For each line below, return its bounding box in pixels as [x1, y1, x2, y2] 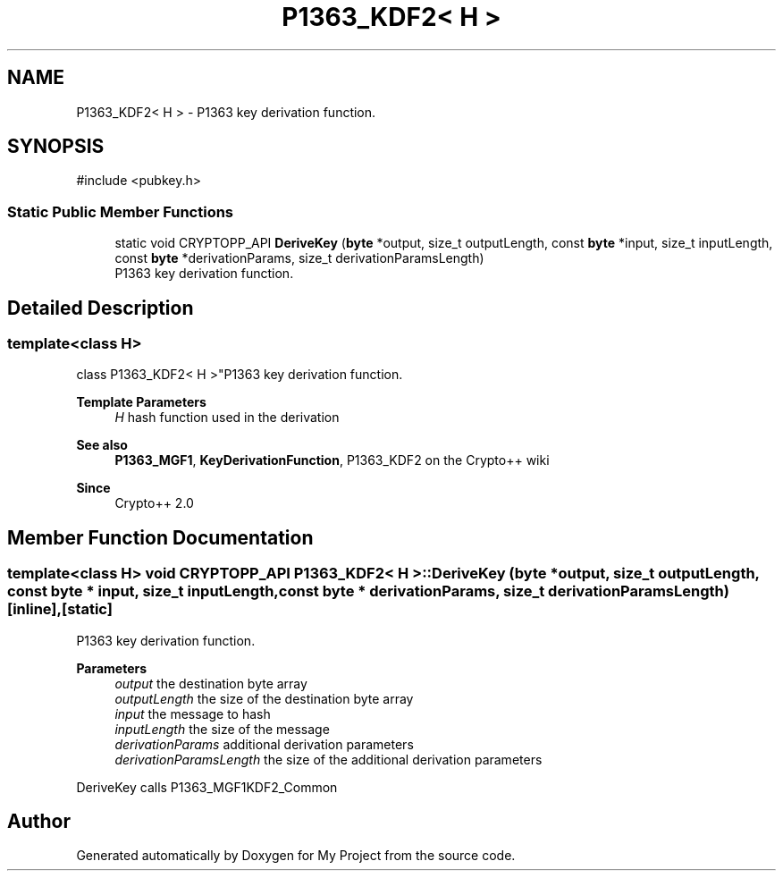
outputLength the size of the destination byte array [114, 690, 414, 706]
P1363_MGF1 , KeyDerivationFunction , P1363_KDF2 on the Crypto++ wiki [114, 452, 550, 469]
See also [76, 437, 128, 453]
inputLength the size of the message [114, 721, 330, 737]
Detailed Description [7, 296, 194, 319]
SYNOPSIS [7, 135, 105, 158]
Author [7, 810, 71, 833]
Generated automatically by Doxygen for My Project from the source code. [76, 848, 516, 864]
